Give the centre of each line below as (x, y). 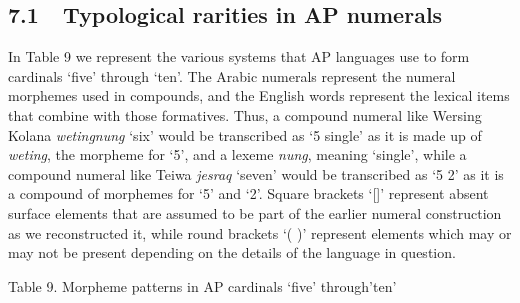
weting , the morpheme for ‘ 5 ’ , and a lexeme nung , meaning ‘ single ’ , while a (237, 154)
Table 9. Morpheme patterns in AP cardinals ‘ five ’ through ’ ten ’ (202, 285)
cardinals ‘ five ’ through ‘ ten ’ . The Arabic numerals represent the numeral (232, 75)
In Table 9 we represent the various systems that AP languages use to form (239, 56)
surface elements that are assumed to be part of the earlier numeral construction (255, 212)
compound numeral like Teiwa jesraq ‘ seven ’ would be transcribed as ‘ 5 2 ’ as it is (256, 173)
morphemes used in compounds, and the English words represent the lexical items (259, 95)
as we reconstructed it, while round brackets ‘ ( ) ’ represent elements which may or (260, 232)
